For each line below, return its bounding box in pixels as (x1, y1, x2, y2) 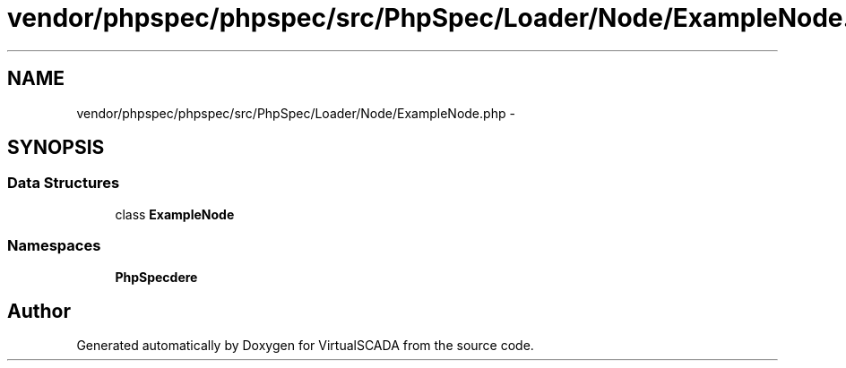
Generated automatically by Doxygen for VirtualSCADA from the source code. (76, 338, 534, 354)
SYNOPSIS (7, 136, 105, 159)
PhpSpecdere (115, 269, 198, 285)
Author (7, 299, 71, 322)
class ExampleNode (115, 206, 235, 222)
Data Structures (7, 174, 120, 193)
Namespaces (7, 236, 101, 255)
